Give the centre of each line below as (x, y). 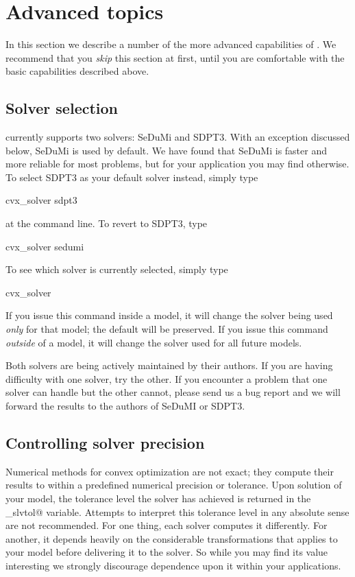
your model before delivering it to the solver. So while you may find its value (167, 552)
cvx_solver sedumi (45, 246)
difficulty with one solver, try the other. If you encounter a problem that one (167, 378)
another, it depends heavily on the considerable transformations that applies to (172, 538)
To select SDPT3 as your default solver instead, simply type (132, 177)
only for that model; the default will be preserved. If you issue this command (167, 329)
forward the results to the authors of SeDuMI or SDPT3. (125, 406)
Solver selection (62, 108)
